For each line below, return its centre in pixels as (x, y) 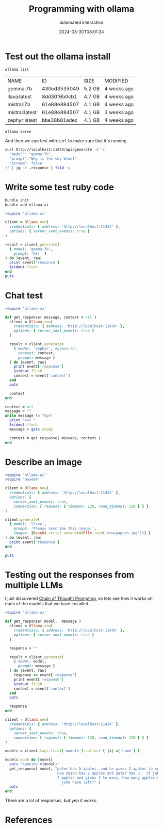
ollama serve (18, 132)
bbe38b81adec (60, 120)
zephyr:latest (22, 120)
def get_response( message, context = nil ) (51, 317)
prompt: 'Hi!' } (30, 253)
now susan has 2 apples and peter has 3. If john (109, 773)
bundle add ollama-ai (27, 205)
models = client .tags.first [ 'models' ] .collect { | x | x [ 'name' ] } (73, 751)
